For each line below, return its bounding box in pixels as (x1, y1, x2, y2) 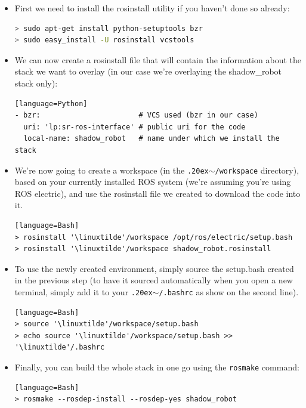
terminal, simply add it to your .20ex (14, 285, 153, 298)
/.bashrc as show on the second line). (159, 285, 299, 298)
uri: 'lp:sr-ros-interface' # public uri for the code (23, 122, 246, 131)
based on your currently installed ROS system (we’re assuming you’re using (14, 175, 291, 188)
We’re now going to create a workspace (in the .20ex (14, 163, 209, 176)
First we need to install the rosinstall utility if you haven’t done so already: (14, 2, 290, 14)
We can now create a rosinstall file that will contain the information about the (14, 53, 301, 66)
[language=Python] (14, 99, 88, 108)
